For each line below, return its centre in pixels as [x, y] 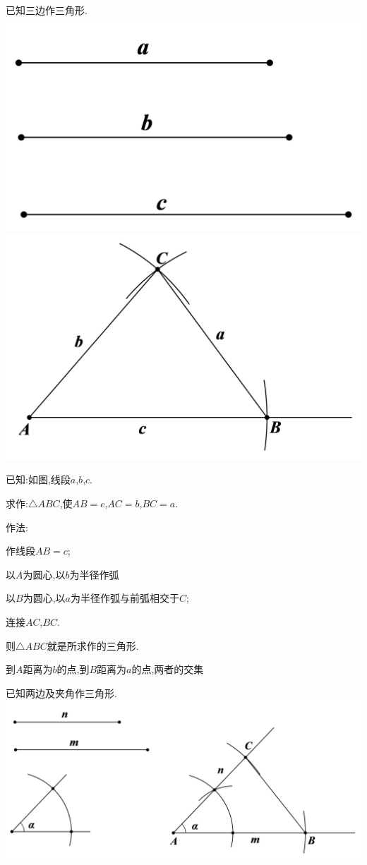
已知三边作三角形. [47, 10]
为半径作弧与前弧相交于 [125, 598]
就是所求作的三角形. [93, 645]
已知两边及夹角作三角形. [61, 692]
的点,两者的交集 [168, 669]
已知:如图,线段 [38, 479]
